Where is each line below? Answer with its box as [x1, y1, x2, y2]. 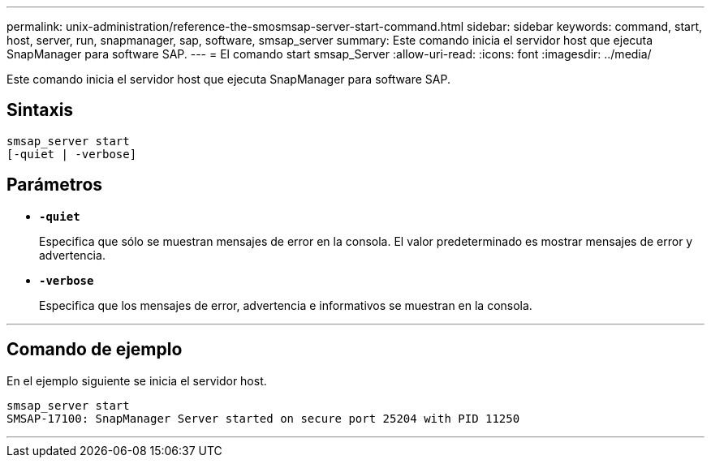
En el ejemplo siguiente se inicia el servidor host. [6, 373, 267, 388]
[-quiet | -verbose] [6, 147, 137, 161]
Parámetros [6, 174, 103, 195]
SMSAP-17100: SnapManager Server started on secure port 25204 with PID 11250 [6, 411, 520, 425]
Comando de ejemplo [6, 339, 183, 360]
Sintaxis [6, 100, 74, 121]
